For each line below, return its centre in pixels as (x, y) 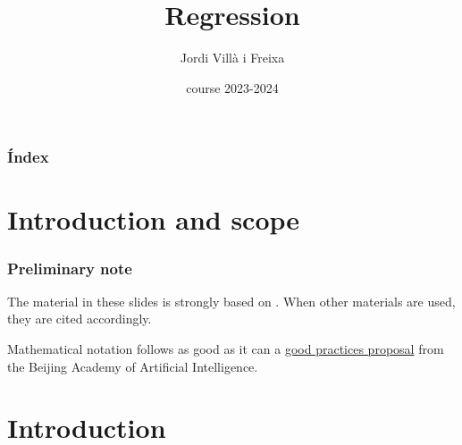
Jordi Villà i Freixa (232, 58)
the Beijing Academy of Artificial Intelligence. (133, 366)
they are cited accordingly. (80, 319)
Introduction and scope (154, 219)
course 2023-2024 (232, 87)
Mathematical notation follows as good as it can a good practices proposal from (226, 349)
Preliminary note (70, 268)
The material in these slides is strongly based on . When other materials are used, (231, 301)
